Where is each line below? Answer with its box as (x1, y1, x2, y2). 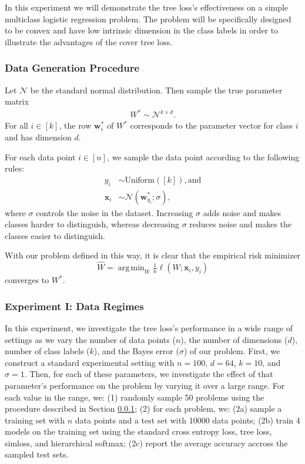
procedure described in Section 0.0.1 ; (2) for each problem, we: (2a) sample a (5, 402, 282, 415)
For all (5, 119, 28, 132)
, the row (59, 119, 92, 132)
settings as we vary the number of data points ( (5, 333, 176, 345)
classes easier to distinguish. (5, 229, 105, 241)
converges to (5, 274, 49, 286)
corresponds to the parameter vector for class (130, 119, 293, 132)
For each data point (5, 150, 76, 163)
